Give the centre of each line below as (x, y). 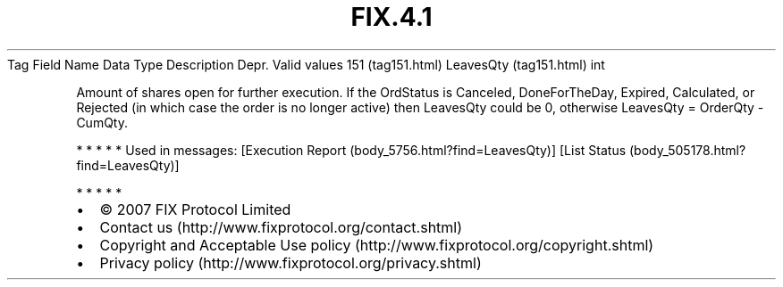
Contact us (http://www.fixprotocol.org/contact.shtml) (281, 227)
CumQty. (102, 122)
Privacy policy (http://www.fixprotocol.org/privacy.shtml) (290, 262)
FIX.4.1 (391, 17)
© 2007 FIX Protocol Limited (195, 209)
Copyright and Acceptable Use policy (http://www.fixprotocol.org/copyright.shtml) (377, 245)
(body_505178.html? (688, 150)
